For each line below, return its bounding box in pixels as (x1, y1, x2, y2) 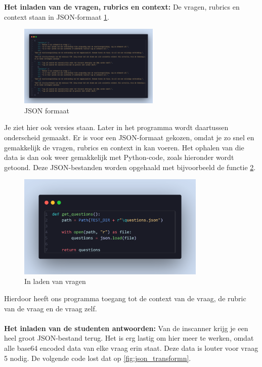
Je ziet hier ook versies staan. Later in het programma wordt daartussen (4, 122, 229, 133)
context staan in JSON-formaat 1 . (4, 11, 109, 22)
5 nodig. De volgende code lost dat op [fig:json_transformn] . (4, 352, 191, 363)
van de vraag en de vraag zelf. (4, 303, 97, 313)
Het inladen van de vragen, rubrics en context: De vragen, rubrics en (4, 2, 240, 12)
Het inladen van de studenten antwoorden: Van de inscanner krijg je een (4, 322, 248, 333)
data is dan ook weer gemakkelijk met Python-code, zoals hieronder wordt (4, 152, 234, 162)
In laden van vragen (24, 276, 86, 287)
